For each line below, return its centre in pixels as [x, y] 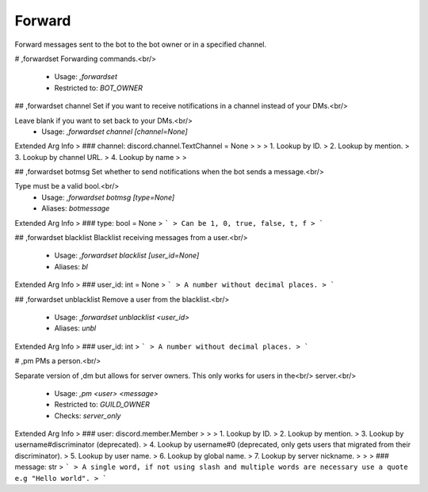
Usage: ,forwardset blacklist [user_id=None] [127, 256]
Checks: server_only [88, 415]
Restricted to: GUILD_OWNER [102, 405]
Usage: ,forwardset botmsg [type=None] [108, 197]
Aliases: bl [71, 266]
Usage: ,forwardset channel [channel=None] [115, 132]
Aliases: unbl [75, 328]
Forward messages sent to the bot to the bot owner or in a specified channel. [141, 44]
